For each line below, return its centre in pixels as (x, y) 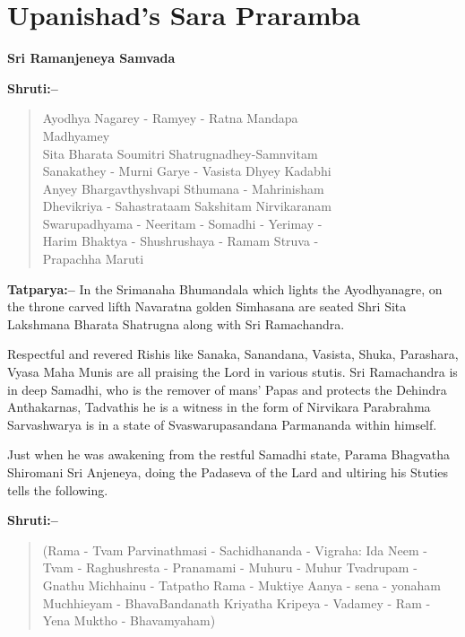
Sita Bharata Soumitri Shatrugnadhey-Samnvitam (180, 153)
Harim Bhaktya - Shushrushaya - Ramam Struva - (181, 241)
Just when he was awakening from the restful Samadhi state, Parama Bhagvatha (229, 454)
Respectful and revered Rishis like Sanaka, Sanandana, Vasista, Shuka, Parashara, (233, 354)
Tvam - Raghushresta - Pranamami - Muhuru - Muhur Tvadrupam (226, 567)
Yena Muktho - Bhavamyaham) (129, 620)
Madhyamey (76, 135)
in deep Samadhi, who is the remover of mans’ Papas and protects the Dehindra (227, 389)
